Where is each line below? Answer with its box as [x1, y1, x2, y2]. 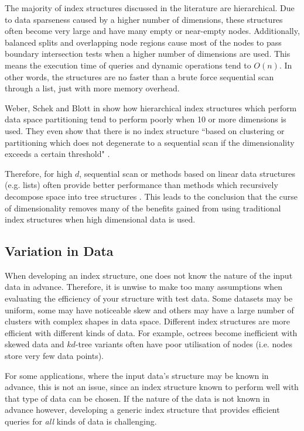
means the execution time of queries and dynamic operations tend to [5, 59, 251, 71]
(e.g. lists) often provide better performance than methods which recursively [5, 179, 278, 191]
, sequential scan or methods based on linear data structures [79, 167, 296, 179]
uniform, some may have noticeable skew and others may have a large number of [5, 303, 294, 316]
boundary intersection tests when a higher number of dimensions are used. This [5, 47, 291, 60]
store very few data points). [5, 350, 104, 362]
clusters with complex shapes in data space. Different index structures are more [5, 315, 291, 327]
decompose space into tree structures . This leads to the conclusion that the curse [5, 190, 298, 202]
